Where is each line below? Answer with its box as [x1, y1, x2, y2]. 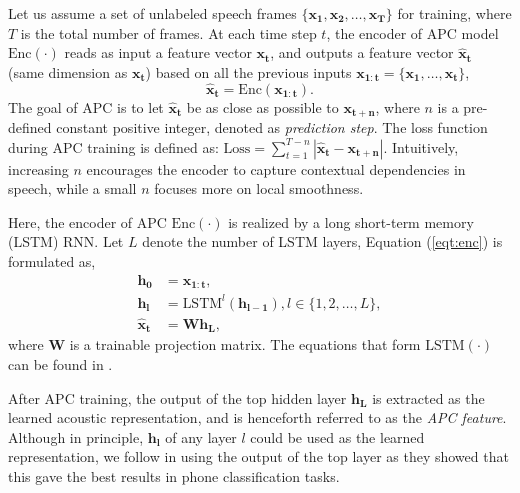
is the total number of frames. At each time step [20, 22, 317, 43]
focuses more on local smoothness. [154, 178, 364, 199]
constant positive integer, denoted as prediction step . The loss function [56, 117, 488, 138]
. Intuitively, [383, 136, 459, 157]
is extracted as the [372, 387, 485, 408]
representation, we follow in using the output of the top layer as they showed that [8, 446, 509, 467]
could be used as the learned [250, 426, 425, 447]
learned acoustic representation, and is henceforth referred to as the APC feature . [8, 407, 507, 428]
